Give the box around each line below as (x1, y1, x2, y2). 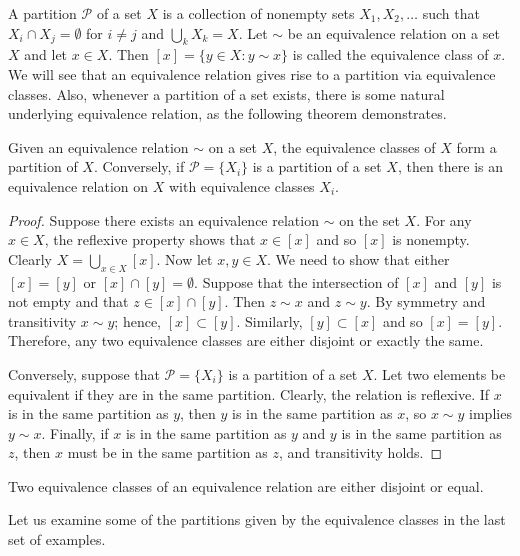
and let (24, 44, 68, 65)
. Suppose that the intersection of (194, 271, 399, 292)
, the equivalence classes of (273, 136, 436, 157)
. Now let (156, 248, 213, 269)
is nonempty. (392, 229, 470, 250)
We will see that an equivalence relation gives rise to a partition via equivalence (8, 63, 496, 84)
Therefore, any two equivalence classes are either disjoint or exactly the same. (8, 330, 484, 351)
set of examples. (8, 529, 106, 550)
